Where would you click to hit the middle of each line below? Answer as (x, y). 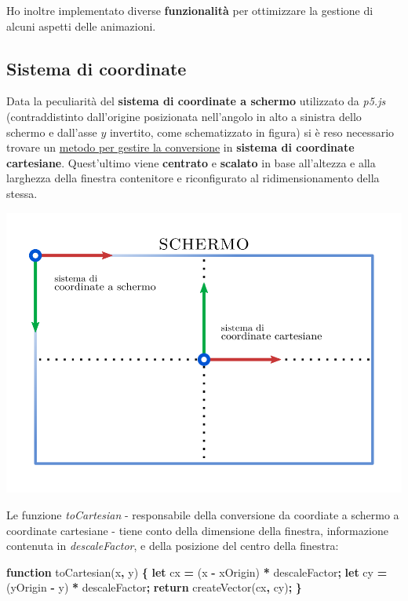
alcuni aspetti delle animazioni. (81, 26)
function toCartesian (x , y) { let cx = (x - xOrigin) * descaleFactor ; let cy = (197, 572)
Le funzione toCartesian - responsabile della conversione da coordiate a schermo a (203, 514)
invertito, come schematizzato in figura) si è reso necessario (252, 132)
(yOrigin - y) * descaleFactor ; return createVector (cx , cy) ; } (154, 587)
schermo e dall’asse (52, 132)
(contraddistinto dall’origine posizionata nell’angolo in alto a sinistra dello (184, 116)
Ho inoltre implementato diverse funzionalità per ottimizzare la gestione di (190, 10)
